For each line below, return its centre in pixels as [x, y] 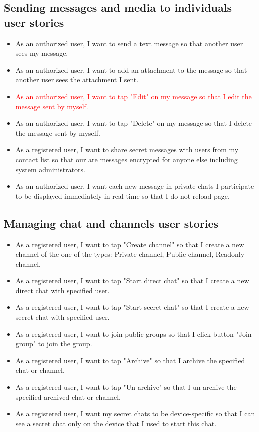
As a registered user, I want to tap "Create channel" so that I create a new [130, 244]
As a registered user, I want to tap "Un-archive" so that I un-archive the [126, 387]
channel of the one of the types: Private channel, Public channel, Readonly [130, 254]
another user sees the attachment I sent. [77, 79]
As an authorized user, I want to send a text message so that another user [129, 43]
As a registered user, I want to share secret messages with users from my [127, 150]
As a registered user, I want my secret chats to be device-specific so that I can [135, 414]
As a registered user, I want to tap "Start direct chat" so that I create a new [132, 280]
